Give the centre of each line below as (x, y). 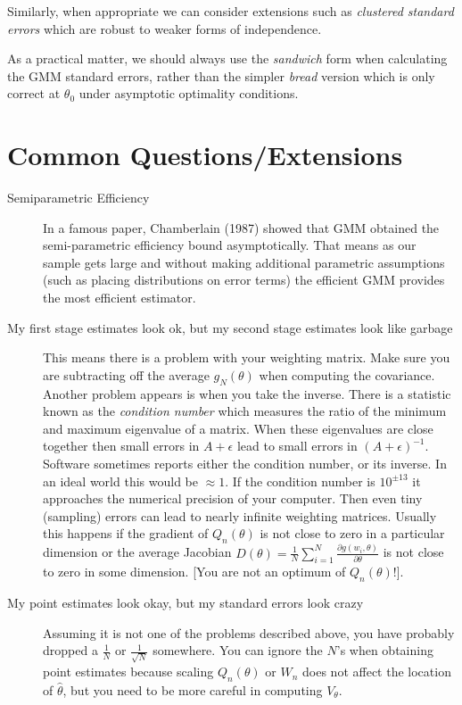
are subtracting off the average (126, 374)
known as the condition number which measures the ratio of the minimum (245, 411)
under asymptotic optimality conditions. (189, 93)
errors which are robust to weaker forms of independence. (165, 28)
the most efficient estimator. (120, 298)
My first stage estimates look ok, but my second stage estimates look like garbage (230, 327)
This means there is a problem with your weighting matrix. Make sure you (247, 357)
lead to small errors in (297, 446)
